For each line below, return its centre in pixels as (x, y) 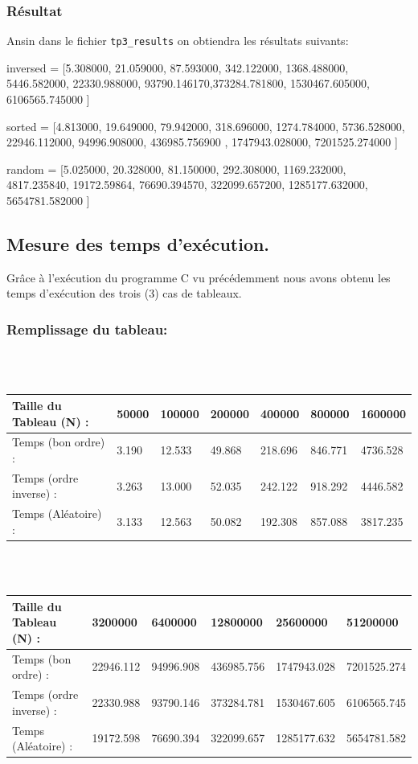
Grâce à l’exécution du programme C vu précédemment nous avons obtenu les (199, 277)
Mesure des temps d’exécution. (138, 244)
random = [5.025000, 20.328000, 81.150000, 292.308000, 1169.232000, (176, 168)
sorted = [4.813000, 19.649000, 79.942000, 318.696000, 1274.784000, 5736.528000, (206, 126)
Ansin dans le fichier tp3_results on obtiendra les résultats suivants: (178, 41)
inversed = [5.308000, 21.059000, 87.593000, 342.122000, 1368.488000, (178, 67)
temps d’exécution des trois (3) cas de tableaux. (124, 293)
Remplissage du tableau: (87, 329)
